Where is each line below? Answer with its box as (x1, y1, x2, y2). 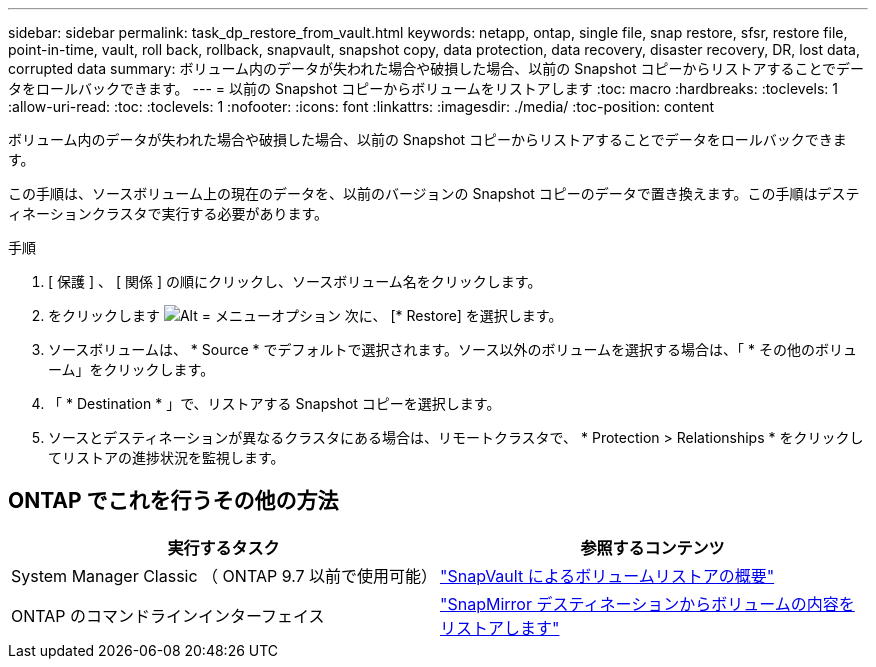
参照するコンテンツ (580, 537, 725, 558)
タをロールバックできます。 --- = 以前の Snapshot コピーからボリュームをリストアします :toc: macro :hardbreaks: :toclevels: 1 (8, 80, 838, 97)
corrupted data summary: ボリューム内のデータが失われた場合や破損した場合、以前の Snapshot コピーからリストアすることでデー (8, 60, 865, 77)
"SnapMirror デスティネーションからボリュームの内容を (440, 593, 855, 614)
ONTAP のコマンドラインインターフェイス (11, 605, 325, 626)
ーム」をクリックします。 (48, 361, 215, 378)
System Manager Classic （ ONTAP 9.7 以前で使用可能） (11, 565, 438, 586)
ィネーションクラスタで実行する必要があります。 (8, 205, 329, 222)
